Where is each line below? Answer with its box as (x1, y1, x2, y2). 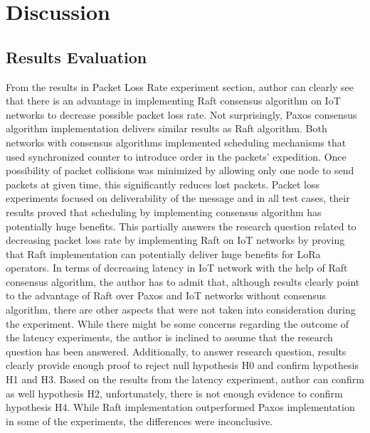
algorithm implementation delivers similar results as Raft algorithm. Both (6, 121, 327, 136)
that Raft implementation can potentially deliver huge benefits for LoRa (6, 246, 321, 261)
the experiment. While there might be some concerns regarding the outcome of (6, 316, 349, 331)
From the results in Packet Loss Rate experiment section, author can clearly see (6, 79, 354, 94)
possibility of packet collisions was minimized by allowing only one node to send (6, 163, 354, 178)
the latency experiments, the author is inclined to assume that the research (6, 330, 333, 345)
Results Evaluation (6, 46, 147, 68)
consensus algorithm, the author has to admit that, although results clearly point (6, 274, 360, 289)
